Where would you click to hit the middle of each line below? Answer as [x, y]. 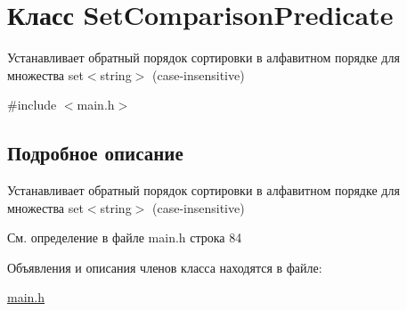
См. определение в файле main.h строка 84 [125, 237]
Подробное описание [95, 153]
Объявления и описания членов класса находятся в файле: [165, 267]
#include [32, 105]
